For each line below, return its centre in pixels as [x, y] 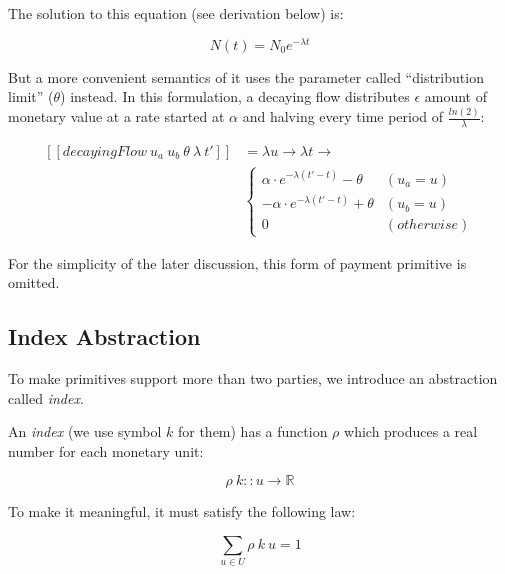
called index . [46, 397]
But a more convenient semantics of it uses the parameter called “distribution [246, 76]
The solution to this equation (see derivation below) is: [176, 13]
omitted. [34, 282]
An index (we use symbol [85, 431]
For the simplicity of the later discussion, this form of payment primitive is [237, 262]
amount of [455, 96]
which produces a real [411, 431]
